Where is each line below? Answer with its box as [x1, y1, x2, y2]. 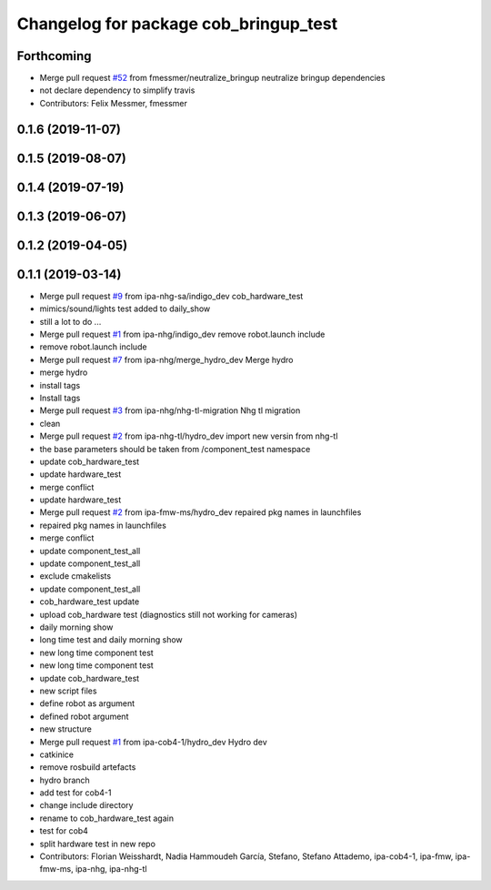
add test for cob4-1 [39, 787, 112, 798]
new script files [39, 685, 97, 696]
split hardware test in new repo [39, 838, 156, 849]
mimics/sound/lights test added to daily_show [39, 303, 211, 314]
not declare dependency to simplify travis [39, 85, 195, 96]
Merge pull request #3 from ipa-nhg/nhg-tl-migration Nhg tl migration [39, 405, 301, 416]
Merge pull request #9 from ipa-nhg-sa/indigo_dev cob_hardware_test [39, 290, 304, 301]
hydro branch [39, 774, 90, 785]
